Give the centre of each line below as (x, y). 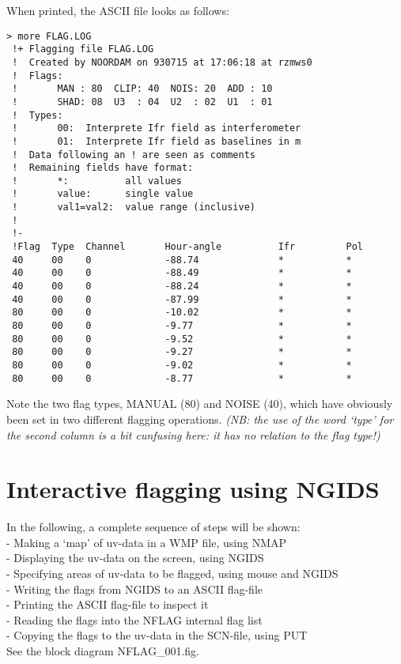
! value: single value (103, 194)
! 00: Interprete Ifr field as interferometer (157, 128)
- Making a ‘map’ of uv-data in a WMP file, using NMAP (147, 542)
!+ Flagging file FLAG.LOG (83, 49)
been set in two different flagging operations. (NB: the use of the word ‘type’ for (200, 419)
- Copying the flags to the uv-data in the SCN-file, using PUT (157, 635)
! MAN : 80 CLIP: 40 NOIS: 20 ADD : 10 (142, 89)
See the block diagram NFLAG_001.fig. (103, 650)
